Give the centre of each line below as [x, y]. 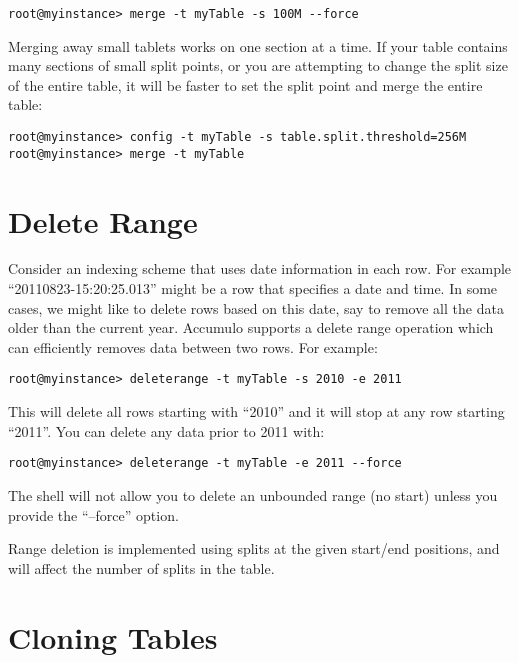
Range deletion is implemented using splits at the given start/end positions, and [254, 548]
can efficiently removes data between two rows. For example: [193, 346]
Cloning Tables [113, 636]
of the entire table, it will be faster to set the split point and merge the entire [245, 84]
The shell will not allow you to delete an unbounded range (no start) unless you [253, 494]
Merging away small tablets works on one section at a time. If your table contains [258, 45]
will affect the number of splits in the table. [141, 567]
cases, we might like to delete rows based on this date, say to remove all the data [256, 307]
